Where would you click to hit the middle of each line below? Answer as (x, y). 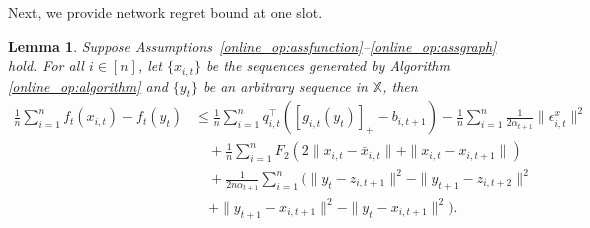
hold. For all (46, 65)
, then (400, 85)
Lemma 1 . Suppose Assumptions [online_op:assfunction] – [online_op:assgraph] (252, 45)
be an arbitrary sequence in (285, 85)
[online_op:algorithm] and (88, 85)
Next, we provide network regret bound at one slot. (165, 12)
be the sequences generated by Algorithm (328, 65)
